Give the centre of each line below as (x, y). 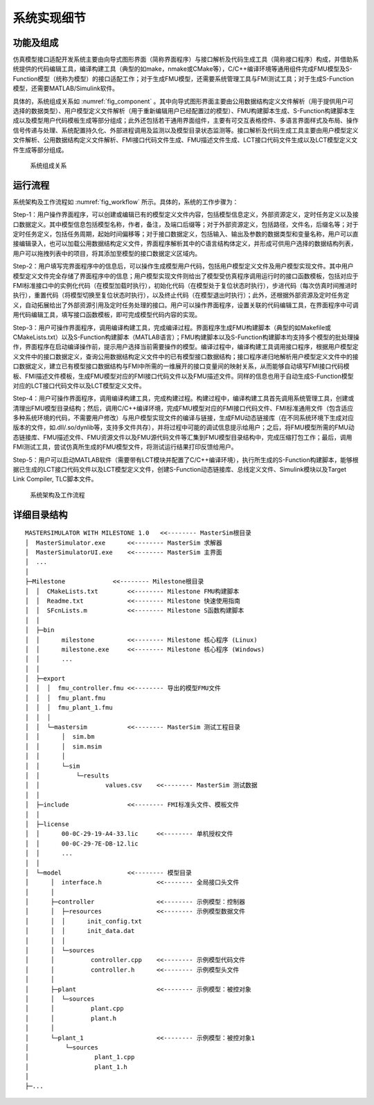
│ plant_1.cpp (80, 1057)
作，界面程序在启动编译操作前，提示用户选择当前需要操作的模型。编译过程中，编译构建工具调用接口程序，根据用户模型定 (186, 347)
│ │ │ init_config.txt (83, 921)
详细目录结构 (40, 514)
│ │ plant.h (71, 1018)
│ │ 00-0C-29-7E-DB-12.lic (82, 843)
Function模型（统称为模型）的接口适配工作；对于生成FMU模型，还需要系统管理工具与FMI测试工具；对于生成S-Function (184, 78)
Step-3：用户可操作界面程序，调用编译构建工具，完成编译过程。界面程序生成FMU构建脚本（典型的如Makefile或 (172, 327)
